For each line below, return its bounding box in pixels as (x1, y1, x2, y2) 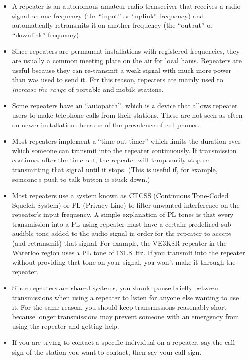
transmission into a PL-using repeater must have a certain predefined (12, 218, 219, 229)
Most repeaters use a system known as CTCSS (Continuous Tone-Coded (12, 190, 229, 200)
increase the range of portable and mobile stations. (12, 84, 164, 94)
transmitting (12, 164, 50, 174)
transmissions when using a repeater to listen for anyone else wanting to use (12, 292, 239, 303)
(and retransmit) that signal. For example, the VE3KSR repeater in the (12, 238, 227, 248)
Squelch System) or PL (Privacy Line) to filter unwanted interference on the (12, 199, 240, 210)
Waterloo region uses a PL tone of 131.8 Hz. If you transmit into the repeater (12, 247, 245, 257)
